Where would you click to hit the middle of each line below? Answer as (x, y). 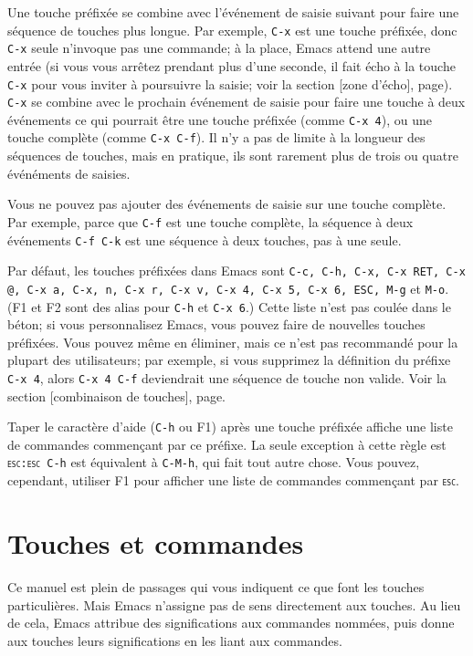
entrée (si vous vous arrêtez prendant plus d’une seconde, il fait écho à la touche (231, 65)
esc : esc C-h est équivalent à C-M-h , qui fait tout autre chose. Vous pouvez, (214, 462)
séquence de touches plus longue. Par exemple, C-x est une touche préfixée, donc (232, 30)
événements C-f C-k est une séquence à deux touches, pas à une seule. (205, 239)
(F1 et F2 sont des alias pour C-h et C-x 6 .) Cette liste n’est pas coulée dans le (229, 306)
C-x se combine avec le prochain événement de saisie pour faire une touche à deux (236, 102)
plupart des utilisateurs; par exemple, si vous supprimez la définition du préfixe (229, 360)
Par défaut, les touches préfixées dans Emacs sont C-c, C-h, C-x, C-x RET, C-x (236, 271)
